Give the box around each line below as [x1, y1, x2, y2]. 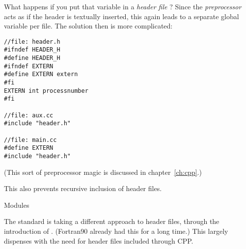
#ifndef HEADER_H [4, 46, 60, 54]
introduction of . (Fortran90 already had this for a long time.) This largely [4, 226, 228, 236]
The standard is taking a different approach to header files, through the [4, 216, 219, 226]
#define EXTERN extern [4, 71, 78, 78]
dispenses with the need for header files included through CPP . [4, 235, 193, 246]
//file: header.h [4, 38, 60, 45]
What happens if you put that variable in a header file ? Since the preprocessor [4, 1, 242, 11]
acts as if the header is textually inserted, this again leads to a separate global [4, 11, 239, 21]
